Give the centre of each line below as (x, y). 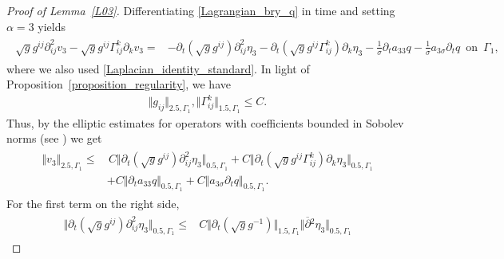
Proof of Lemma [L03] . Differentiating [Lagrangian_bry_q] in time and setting (201, 10)
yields (52, 26)
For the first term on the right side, (93, 203)
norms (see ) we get (54, 138)
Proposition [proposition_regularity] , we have (119, 84)
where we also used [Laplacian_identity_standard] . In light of (158, 68)
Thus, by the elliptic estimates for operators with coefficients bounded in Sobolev (205, 122)
